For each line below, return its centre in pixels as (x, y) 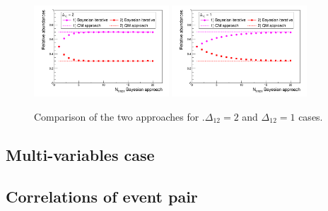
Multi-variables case (80, 154)
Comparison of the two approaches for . (119, 116)
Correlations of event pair (102, 196)
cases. (311, 116)
